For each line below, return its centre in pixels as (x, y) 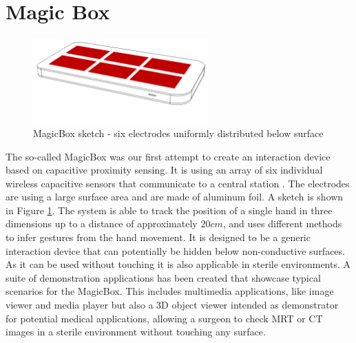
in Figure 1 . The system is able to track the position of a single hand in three (169, 210)
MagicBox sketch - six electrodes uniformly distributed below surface (178, 133)
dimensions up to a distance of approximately (102, 224)
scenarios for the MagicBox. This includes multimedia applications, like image (170, 291)
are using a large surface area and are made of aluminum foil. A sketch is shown (175, 197)
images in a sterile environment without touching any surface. (136, 332)
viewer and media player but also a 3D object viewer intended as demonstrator (172, 305)
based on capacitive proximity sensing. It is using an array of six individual (164, 170)
